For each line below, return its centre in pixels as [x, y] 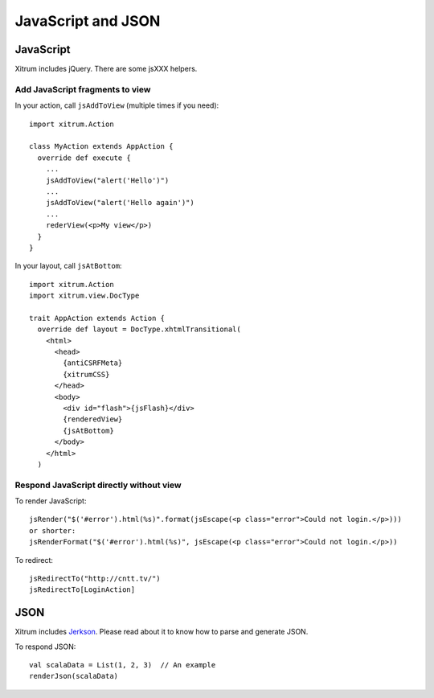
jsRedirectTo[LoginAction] [82, 590]
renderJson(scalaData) [74, 676]
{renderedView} [93, 419]
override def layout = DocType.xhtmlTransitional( [139, 329]
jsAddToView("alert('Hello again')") [120, 203]
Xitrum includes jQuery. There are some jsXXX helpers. [106, 69]
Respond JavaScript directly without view [98, 485]
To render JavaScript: [51, 501]
